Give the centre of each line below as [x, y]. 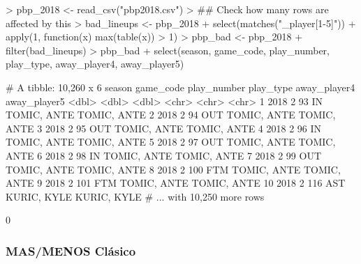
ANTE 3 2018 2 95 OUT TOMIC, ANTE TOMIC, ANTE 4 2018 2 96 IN [164, 128]
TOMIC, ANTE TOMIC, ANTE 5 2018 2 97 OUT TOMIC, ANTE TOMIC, [171, 142]
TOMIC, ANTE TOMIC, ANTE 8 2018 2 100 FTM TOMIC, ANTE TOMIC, [173, 169]
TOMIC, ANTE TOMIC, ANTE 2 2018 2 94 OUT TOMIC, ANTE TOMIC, [171, 115]
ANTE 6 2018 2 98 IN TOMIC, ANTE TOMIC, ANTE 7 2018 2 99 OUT [164, 155]
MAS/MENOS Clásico [71, 250]
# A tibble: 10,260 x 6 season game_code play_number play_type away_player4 [180, 87]
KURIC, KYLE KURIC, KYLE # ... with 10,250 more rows [135, 196]
